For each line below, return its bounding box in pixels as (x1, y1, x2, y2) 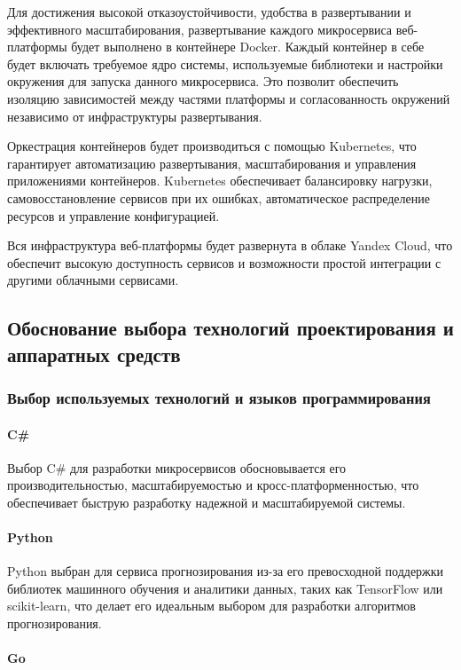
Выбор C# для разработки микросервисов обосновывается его (7, 458, 347, 477)
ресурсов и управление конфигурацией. (7, 206, 220, 225)
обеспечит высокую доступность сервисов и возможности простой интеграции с (7, 253, 441, 272)
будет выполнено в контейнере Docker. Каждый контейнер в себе (71, 37, 425, 56)
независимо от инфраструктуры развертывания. (7, 106, 262, 125)
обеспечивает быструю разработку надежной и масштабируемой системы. (7, 493, 406, 511)
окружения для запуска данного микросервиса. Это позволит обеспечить (7, 72, 399, 91)
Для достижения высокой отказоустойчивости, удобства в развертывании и (7, 3, 411, 20)
